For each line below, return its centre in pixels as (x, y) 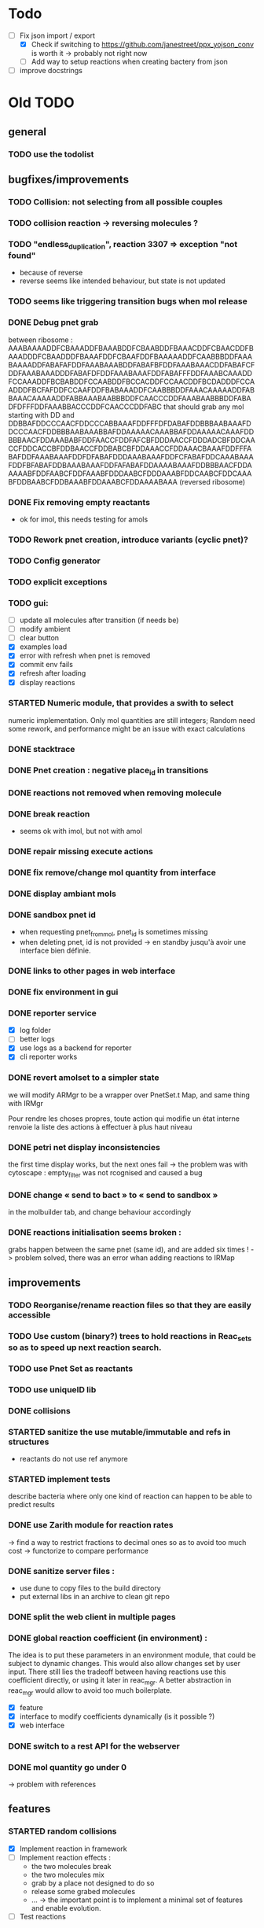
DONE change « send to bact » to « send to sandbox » (113, 1195)
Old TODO (41, 103)
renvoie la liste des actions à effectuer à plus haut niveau (100, 1126)
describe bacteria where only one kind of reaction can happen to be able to (130, 1496)
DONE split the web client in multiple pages (92, 1616)
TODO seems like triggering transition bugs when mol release (128, 301)
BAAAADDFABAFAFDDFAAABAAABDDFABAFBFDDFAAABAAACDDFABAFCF (132, 365)
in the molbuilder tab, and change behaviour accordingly (100, 1212)
